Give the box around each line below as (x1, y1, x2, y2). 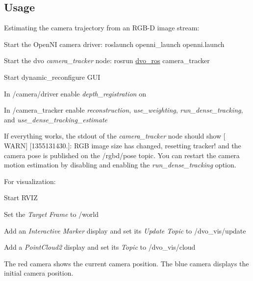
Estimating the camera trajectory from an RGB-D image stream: (4, 23, 200, 33)
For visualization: (4, 176, 56, 186)
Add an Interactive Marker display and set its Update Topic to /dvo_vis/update (4, 225, 246, 235)
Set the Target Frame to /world (4, 209, 99, 219)
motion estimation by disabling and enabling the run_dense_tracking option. (4, 160, 236, 170)
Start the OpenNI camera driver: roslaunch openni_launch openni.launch (4, 39, 225, 49)
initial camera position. (4, 268, 74, 278)
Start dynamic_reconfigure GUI (4, 71, 101, 82)
